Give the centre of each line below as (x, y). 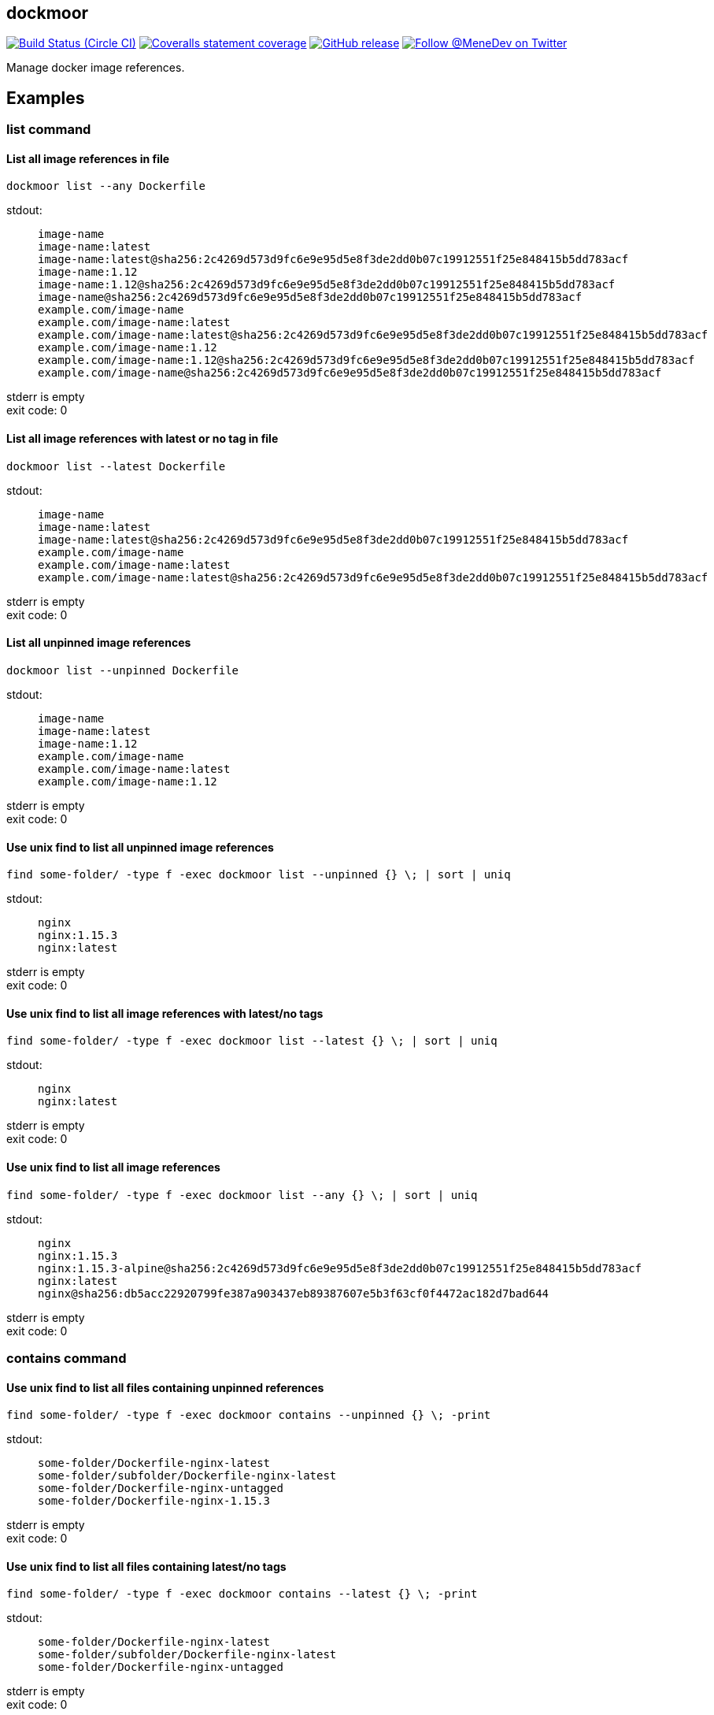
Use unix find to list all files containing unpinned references (165, 1387)
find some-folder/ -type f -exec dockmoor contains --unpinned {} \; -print (249, 1415)
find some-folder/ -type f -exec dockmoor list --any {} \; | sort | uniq (242, 1195)
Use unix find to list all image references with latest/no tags (165, 1013)
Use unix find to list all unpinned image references (140, 847)
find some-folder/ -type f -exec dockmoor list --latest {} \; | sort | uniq (252, 1041)
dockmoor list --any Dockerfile (106, 186)
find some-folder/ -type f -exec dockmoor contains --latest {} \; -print (242, 1594)
